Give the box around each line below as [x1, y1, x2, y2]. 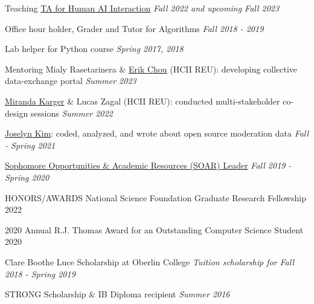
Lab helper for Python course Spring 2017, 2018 [5, 42, 184, 55]
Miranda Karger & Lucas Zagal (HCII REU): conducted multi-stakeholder [5, 94, 280, 107]
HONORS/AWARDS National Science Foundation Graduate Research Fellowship [5, 191, 306, 204]
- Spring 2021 [5, 138, 56, 151]
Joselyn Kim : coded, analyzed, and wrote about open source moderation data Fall [5, 127, 309, 140]
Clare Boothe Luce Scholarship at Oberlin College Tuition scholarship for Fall [5, 255, 294, 268]
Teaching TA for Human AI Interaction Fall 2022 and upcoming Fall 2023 [5, 2, 280, 14]
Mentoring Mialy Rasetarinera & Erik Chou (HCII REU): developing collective [5, 62, 298, 75]
